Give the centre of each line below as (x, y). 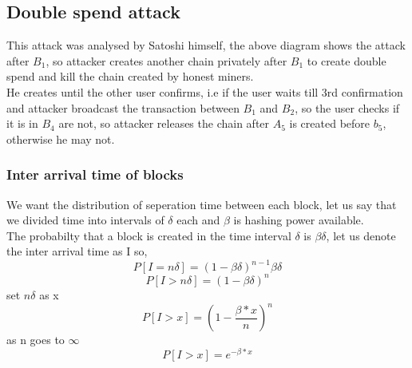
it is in (22, 123)
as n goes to (36, 340)
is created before (330, 123)
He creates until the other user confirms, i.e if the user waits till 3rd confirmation (205, 91)
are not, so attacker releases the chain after (164, 123)
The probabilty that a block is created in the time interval (149, 235)
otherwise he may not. (61, 138)
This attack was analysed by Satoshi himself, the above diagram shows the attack (206, 45)
